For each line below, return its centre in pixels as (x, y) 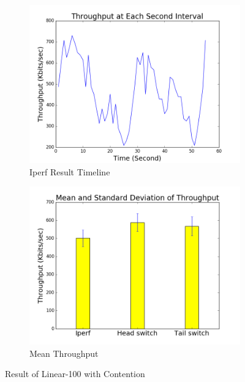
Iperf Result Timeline (70, 171)
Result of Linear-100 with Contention (75, 374)
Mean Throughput (64, 353)
